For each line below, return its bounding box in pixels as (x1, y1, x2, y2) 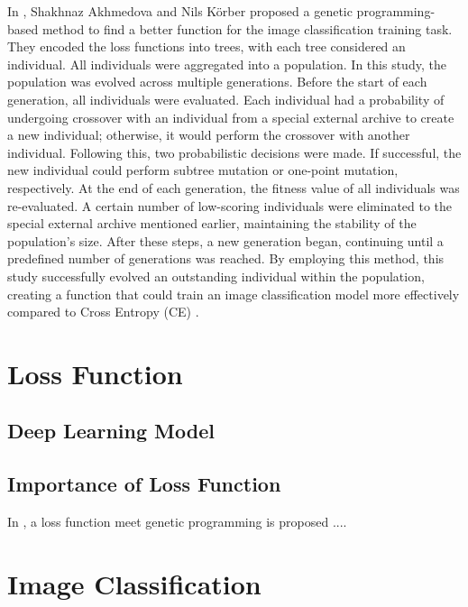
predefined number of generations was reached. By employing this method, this (7, 249, 445, 268)
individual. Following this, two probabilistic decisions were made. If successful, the (7, 143, 462, 161)
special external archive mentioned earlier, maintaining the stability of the (7, 214, 417, 233)
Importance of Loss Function (7, 470, 281, 498)
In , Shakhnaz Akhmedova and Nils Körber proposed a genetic (7, 2, 353, 20)
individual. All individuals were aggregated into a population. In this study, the (7, 54, 446, 73)
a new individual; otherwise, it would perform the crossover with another (7, 125, 410, 144)
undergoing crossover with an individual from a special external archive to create (7, 107, 454, 126)
